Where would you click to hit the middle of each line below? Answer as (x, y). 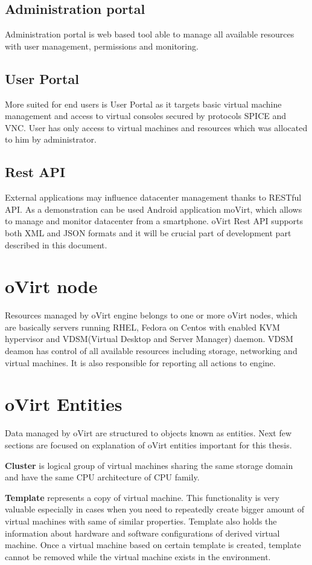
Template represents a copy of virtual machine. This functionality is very (142, 497)
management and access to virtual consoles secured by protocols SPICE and (146, 116)
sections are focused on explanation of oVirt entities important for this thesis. (148, 444)
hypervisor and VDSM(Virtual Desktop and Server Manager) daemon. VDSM (149, 339)
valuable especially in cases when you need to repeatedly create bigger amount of (155, 509)
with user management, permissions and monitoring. (102, 46)
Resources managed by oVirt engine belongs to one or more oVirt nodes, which (151, 315)
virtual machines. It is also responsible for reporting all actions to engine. (140, 362)
